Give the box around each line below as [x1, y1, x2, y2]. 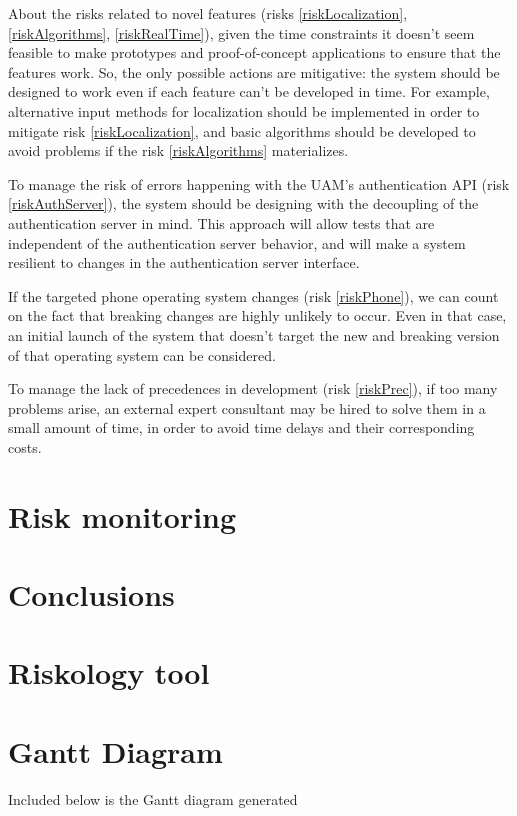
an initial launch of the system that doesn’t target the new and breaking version [8, 324, 500, 345]
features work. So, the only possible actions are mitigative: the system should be [8, 61, 500, 82]
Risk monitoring [8, 495, 237, 536]
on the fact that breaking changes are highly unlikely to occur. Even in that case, [8, 305, 507, 326]
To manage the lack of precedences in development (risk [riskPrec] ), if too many [8, 378, 498, 399]
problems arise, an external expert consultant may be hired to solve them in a [8, 397, 486, 418]
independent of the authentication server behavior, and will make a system [8, 232, 466, 253]
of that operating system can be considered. [8, 344, 276, 365]
